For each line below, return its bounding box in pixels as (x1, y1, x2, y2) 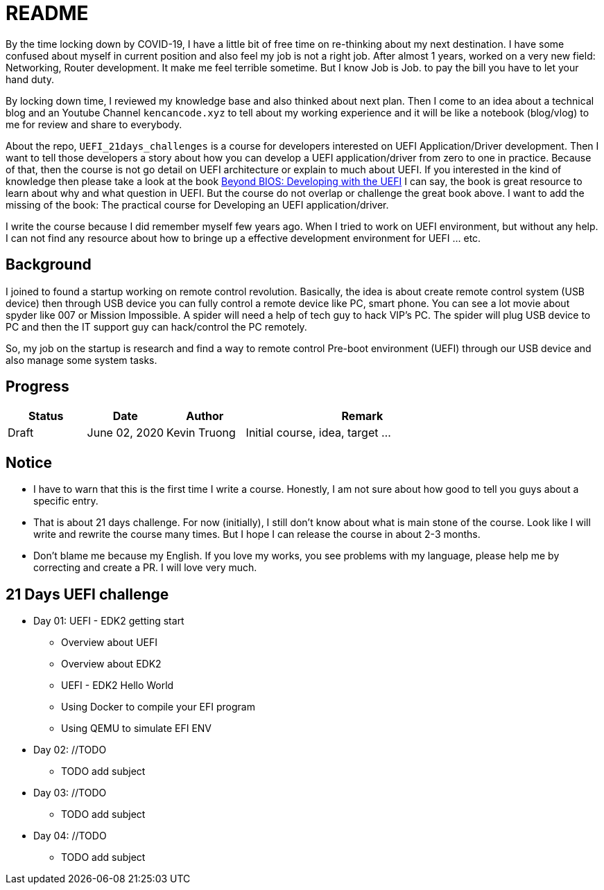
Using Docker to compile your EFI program (61, 701, 255, 713)
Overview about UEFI (61, 636, 157, 649)
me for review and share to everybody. (6, 118, 182, 130)
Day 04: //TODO (33, 830, 107, 842)
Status (28, 409, 64, 424)
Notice (6, 453, 53, 471)
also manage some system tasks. (6, 354, 157, 366)
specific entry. (33, 495, 98, 507)
